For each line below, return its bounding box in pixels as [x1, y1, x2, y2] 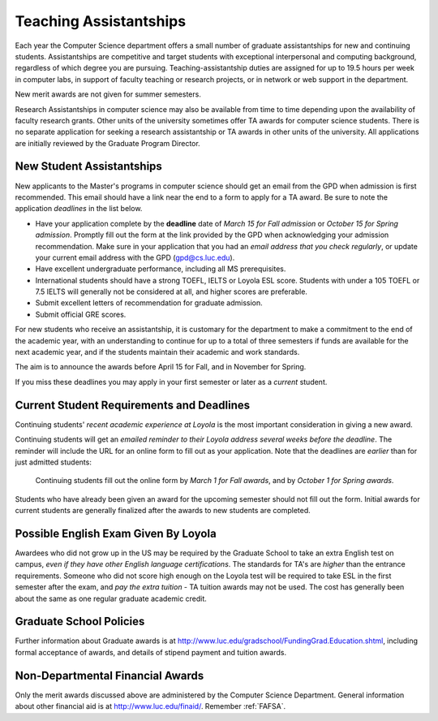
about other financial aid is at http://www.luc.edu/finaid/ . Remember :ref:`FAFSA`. [15, 702, 286, 711]
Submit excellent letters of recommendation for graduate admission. [35, 298, 263, 308]
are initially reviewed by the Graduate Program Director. [15, 138, 200, 148]
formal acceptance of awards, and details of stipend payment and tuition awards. [15, 647, 287, 657]
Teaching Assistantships [15, 12, 187, 30]
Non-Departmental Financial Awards [15, 668, 204, 682]
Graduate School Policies [15, 615, 145, 628]
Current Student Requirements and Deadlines [15, 398, 251, 412]
